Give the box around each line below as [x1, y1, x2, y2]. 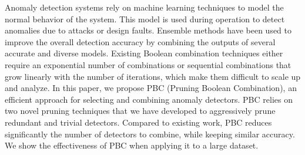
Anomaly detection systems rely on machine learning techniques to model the [5, 1, 284, 13]
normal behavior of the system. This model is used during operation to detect [5, 12, 285, 25]
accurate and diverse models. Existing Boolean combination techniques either [5, 47, 283, 59]
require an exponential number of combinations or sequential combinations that [5, 58, 291, 70]
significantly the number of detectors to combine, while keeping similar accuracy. [5, 127, 295, 140]
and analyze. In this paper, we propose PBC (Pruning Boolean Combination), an [5, 82, 297, 94]
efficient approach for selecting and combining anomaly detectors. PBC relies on [5, 93, 293, 105]
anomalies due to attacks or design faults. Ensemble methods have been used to [5, 24, 292, 36]
